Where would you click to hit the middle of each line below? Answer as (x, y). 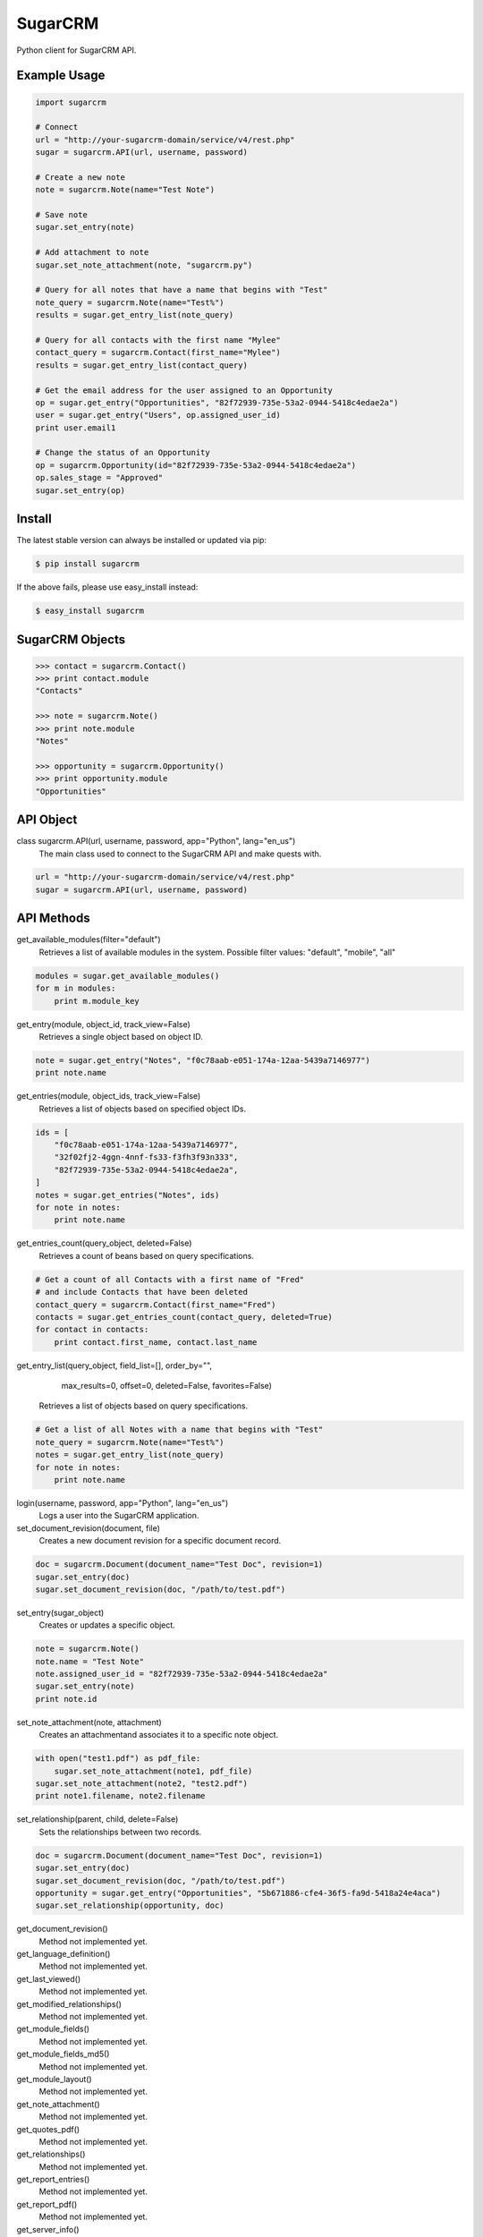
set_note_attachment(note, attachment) (89, 1722)
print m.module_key (97, 1001)
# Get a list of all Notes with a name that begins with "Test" (179, 1430)
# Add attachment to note (92, 252)
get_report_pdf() (47, 2204)
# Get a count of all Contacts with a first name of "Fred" (170, 1279)
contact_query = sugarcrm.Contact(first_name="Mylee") (158, 353)
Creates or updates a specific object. (107, 1625)
